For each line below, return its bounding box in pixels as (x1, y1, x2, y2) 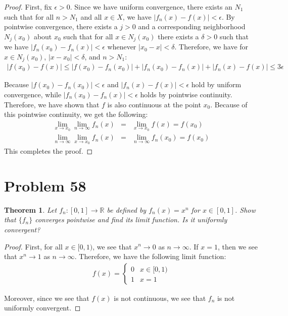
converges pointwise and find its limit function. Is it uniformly (35, 214, 227, 225)
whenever (107, 41, 136, 52)
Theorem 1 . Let (4, 204, 57, 215)
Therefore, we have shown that (4, 99, 100, 109)
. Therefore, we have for (174, 41, 249, 52)
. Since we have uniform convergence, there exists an (70, 2, 232, 12)
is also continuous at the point (107, 99, 201, 109)
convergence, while (4, 89, 62, 99)
